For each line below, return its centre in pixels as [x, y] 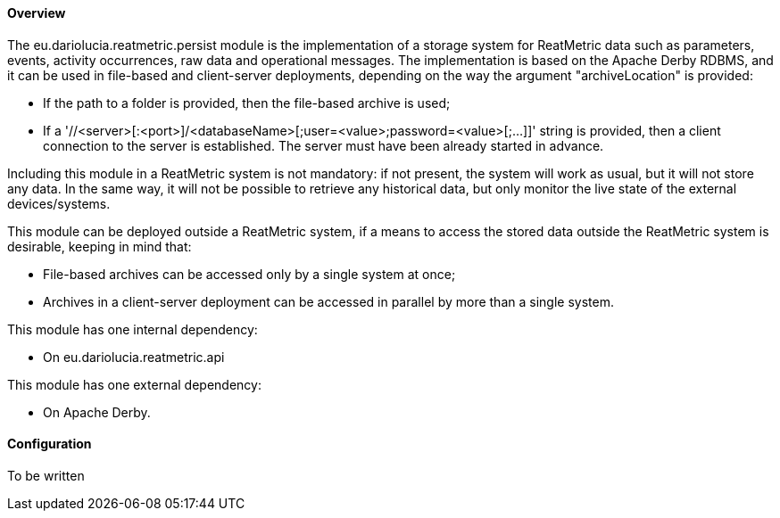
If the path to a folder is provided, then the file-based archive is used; [247, 103]
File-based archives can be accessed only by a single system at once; [249, 274]
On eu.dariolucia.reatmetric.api [134, 357]
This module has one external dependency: [134, 384]
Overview [37, 13]
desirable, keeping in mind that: [100, 246]
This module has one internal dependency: [133, 329]
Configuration [50, 444]
